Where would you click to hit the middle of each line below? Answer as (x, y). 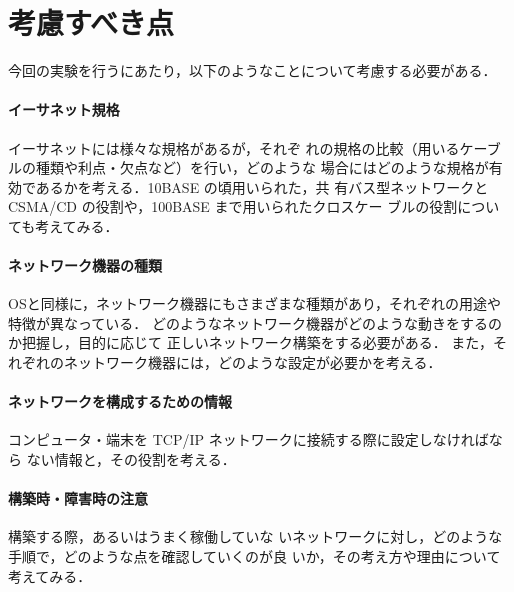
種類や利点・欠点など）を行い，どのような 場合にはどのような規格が (262, 167)
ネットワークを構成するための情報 (120, 401)
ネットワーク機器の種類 (85, 265)
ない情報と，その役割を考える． (131, 459)
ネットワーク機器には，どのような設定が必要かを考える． (252, 362)
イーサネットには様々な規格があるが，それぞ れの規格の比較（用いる (234, 147)
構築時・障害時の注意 (78, 498)
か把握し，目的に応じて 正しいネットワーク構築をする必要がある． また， (251, 342)
